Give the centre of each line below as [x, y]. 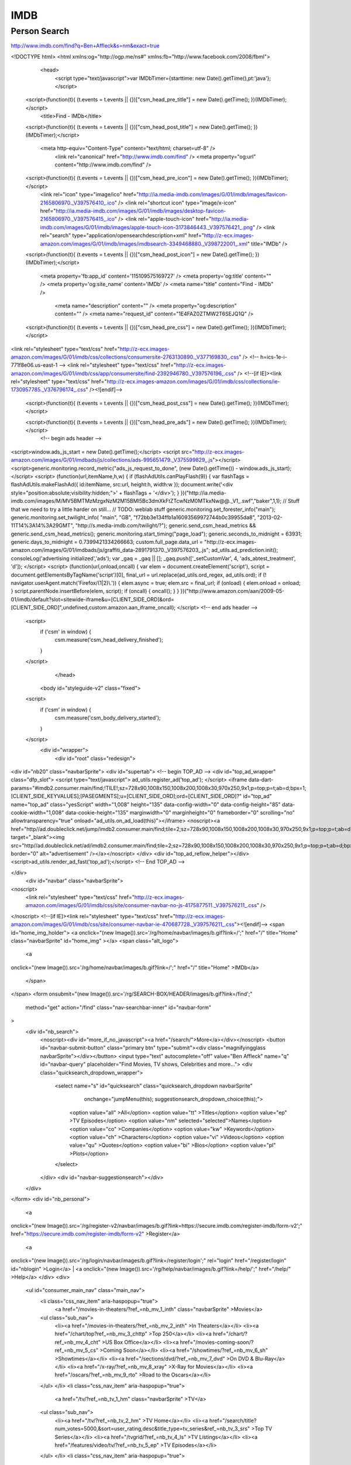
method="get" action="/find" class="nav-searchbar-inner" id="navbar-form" [118, 1007]
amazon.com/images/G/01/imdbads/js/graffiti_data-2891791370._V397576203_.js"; [111, 550]
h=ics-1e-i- [273, 357]
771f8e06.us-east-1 [34, 365]
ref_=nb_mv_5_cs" [77, 1350]
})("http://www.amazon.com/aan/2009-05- [233, 591]
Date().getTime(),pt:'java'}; [239, 78]
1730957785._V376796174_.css [48, 390]
